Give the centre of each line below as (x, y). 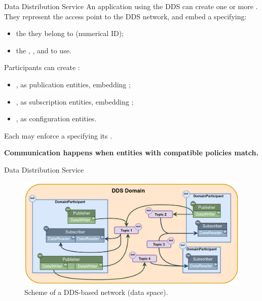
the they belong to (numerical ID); (70, 33)
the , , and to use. (44, 50)
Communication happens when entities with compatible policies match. (131, 153)
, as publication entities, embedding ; (73, 84)
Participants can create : (42, 67)
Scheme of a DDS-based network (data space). (96, 292)
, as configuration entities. (56, 119)
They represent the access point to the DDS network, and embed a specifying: (125, 16)
